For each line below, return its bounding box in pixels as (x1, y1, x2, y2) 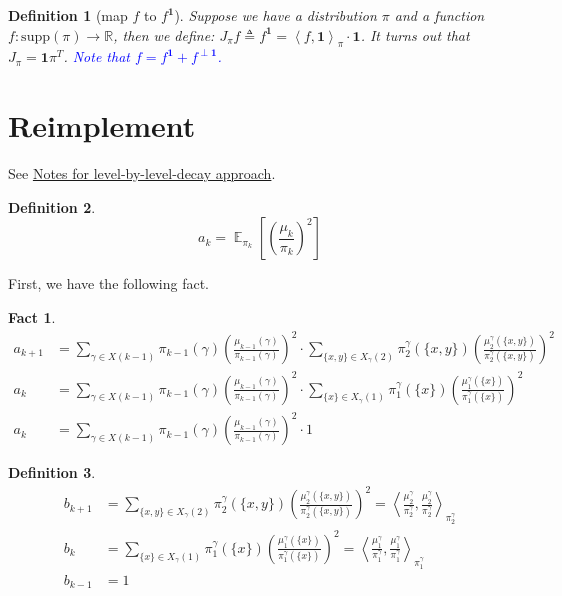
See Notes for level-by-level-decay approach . (8, 163, 276, 184)
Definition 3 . (8, 462, 96, 483)
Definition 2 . (8, 196, 96, 217)
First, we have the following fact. (8, 273, 209, 294)
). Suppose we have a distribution (174, 5, 377, 25)
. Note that (63, 46, 130, 67)
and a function (394, 5, 485, 25)
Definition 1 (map (8, 5, 128, 25)
